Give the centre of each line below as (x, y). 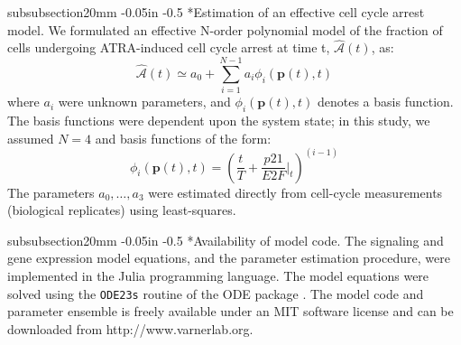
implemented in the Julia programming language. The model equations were (218, 275)
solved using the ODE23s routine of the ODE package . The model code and (216, 293)
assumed (31, 138)
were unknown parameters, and (144, 102)
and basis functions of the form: (183, 138)
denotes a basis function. (385, 102)
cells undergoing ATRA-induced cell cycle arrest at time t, (169, 47)
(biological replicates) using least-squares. (122, 210)
